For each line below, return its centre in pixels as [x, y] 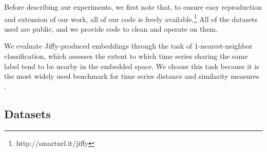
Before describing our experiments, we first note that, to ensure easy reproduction [133, 7]
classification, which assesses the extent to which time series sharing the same [126, 56]
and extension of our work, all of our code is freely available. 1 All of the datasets [131, 18]
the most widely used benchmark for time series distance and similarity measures [132, 76]
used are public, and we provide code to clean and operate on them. [111, 28]
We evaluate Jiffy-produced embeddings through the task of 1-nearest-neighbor [128, 46]
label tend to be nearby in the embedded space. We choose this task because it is [132, 66]
